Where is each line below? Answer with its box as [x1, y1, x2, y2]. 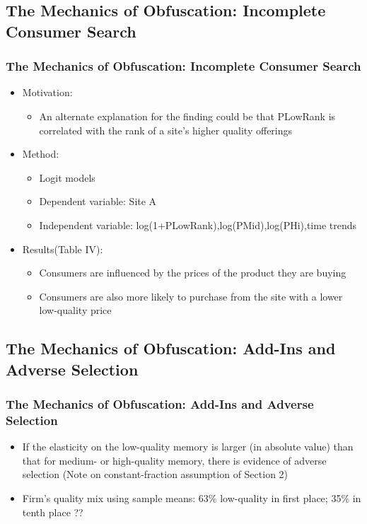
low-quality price [39, 303, 112, 318]
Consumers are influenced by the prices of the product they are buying [39, 265, 346, 280]
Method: [22, 146, 59, 161]
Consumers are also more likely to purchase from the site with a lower [39, 289, 343, 303]
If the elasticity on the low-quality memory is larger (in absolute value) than [22, 439, 354, 454]
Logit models [39, 170, 95, 185]
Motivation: [22, 85, 73, 100]
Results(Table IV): [22, 241, 103, 256]
